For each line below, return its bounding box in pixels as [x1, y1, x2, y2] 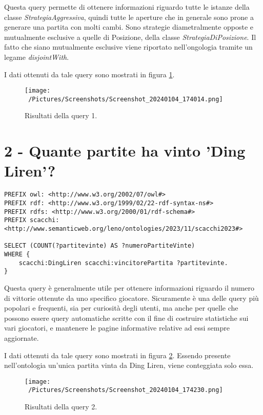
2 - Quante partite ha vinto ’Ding [4, 140, 246, 161]
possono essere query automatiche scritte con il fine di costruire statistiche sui [4, 312, 249, 323]
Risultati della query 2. [25, 401, 97, 411]
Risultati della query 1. [25, 110, 97, 121]
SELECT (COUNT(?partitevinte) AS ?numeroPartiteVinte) [4, 242, 195, 250]
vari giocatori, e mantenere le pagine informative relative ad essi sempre [4, 322, 230, 333]
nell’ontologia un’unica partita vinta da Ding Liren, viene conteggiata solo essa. [4, 360, 254, 370]
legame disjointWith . [4, 51, 69, 62]
